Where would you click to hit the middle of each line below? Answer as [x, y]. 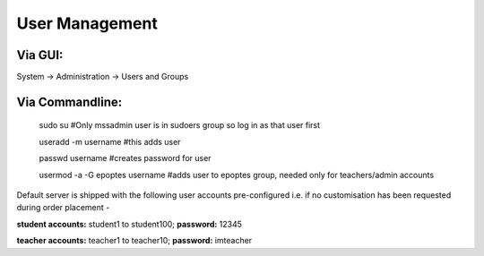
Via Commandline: [69, 102]
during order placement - [63, 208]
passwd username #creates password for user [125, 158]
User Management [87, 23]
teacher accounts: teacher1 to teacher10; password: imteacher [134, 241]
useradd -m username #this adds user [110, 141]
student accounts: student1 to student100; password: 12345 [129, 224]
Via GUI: [40, 55]
